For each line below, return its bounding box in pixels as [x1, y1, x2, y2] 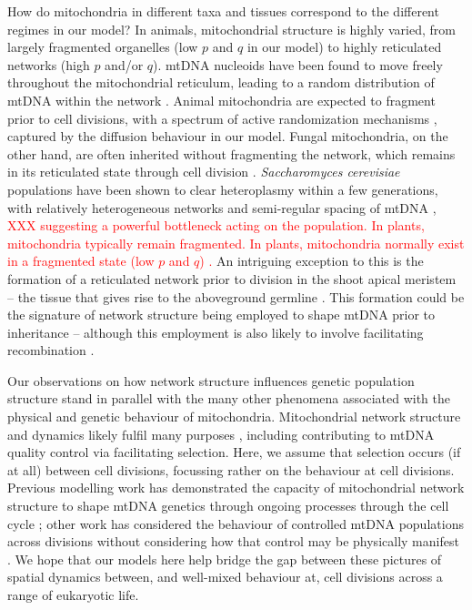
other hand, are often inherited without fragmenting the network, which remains [7, 144, 456, 163]
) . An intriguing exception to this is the [199, 251, 424, 270]
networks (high [7, 55, 90, 74]
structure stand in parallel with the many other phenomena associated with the [7, 389, 450, 408]
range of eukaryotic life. [7, 585, 139, 604]
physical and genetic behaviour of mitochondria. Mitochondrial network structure [7, 407, 461, 426]
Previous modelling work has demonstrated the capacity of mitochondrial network [7, 478, 465, 497]
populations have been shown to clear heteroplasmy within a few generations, [7, 179, 438, 198]
